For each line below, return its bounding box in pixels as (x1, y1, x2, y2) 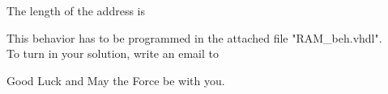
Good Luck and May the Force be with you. (6, 72, 225, 88)
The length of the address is (6, 2, 145, 18)
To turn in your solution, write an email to (6, 45, 219, 62)
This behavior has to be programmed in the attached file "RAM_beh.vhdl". (6, 29, 382, 46)
